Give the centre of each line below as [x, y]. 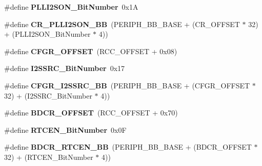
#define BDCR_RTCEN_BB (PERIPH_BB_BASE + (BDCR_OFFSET [128, 147]
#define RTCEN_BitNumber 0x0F [65, 129]
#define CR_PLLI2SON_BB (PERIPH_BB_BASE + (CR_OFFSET [122, 24]
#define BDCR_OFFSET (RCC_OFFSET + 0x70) [91, 113]
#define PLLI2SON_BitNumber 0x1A [71, 7]
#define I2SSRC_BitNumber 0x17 [65, 68]
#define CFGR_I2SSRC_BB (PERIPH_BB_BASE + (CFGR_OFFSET [127, 85]
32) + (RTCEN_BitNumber [49, 157]
